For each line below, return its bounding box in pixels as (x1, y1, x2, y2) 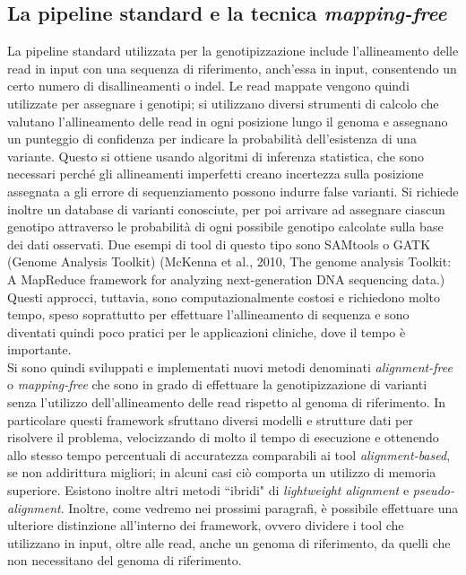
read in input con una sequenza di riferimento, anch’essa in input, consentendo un (7, 58, 457, 77)
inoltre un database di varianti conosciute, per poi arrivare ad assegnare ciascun (7, 199, 445, 218)
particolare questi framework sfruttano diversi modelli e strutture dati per (7, 410, 413, 429)
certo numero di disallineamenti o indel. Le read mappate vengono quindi (7, 76, 410, 95)
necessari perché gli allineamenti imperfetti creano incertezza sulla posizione (7, 164, 424, 183)
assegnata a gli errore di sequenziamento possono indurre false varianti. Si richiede (7, 181, 459, 200)
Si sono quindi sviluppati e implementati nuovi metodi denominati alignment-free (7, 357, 453, 376)
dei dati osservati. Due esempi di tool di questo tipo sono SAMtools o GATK (7, 234, 431, 253)
